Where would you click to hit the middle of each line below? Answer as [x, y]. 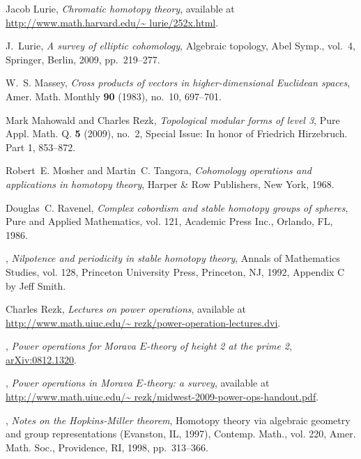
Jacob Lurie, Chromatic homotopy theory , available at [120, 8]
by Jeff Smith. [36, 285]
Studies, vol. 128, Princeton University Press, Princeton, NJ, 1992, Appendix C [175, 271]
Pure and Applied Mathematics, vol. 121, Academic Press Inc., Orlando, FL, [169, 221]
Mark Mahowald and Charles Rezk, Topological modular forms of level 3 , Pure [173, 119]
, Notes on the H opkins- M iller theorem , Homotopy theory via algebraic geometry [178, 420]
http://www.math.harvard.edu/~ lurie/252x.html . [112, 22]
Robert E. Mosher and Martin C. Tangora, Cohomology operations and [159, 170]
